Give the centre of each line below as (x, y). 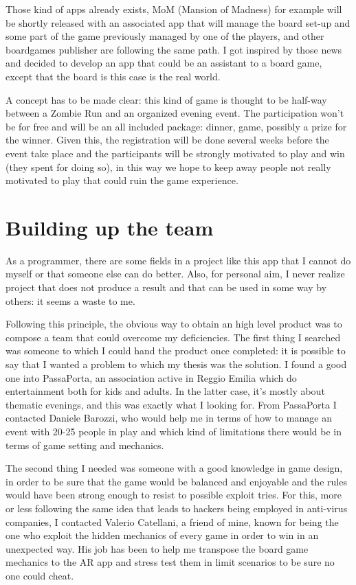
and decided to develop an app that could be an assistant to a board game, (164, 63)
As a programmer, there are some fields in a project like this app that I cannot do (178, 260)
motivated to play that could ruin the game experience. (122, 180)
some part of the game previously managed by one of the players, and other (165, 36)
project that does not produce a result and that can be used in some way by (166, 287)
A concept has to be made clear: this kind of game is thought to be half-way (166, 99)
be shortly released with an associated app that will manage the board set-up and (178, 22)
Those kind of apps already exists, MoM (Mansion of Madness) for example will (174, 9)
